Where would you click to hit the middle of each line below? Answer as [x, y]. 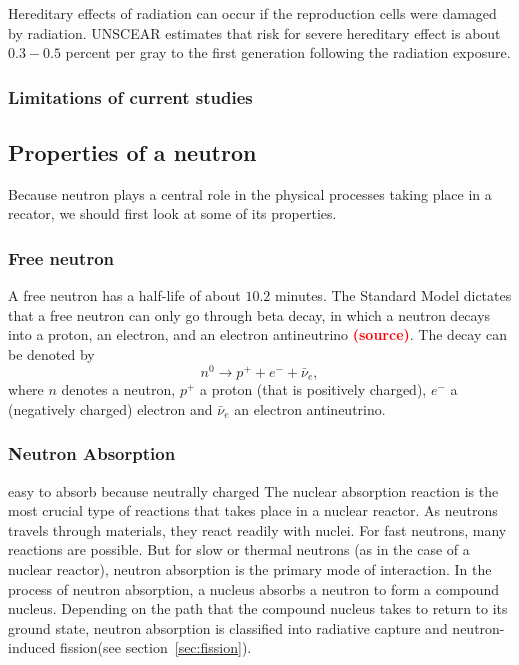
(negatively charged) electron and [110, 408]
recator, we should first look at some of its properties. [172, 213]
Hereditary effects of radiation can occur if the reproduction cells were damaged [252, 13]
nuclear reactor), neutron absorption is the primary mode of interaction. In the [250, 568]
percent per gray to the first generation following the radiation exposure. [288, 52]
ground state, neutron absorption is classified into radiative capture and [228, 627]
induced [32, 647]
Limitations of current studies [130, 96]
